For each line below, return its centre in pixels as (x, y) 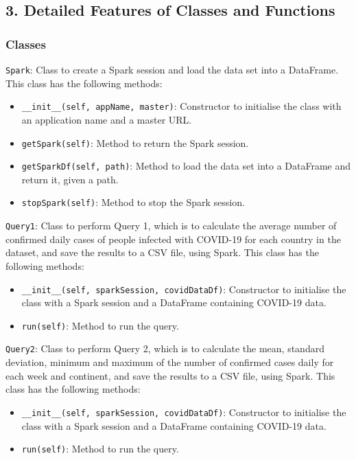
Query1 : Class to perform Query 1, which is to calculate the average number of (171, 226)
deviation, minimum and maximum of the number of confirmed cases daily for (170, 362)
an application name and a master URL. (107, 119)
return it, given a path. (70, 179)
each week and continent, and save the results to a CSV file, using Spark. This (170, 375)
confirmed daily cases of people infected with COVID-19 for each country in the (173, 239)
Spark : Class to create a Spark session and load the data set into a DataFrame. (172, 69)
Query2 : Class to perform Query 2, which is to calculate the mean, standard (165, 348)
